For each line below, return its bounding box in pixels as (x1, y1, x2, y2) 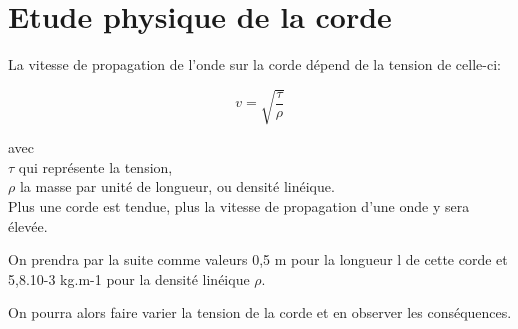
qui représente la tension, (18, 156, 173, 177)
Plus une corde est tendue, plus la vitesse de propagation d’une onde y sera (8, 196, 470, 217)
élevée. (8, 215, 48, 236)
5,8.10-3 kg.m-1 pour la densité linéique (8, 268, 250, 289)
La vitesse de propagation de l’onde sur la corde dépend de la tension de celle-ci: (8, 54, 501, 75)
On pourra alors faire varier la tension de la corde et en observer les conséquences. (8, 302, 512, 323)
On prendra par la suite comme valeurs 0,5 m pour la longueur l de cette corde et (8, 249, 508, 270)
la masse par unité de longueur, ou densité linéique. (19, 176, 335, 197)
